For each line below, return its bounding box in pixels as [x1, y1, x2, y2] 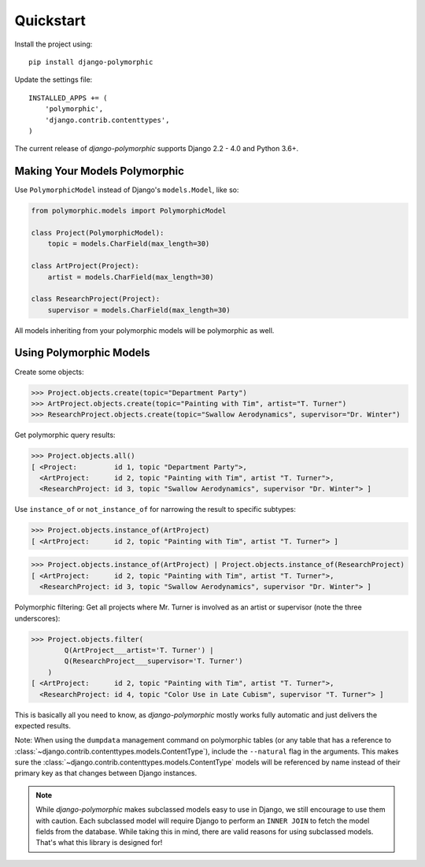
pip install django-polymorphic [28, 57, 153, 66]
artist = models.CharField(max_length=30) [47, 272, 214, 281]
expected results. [14, 721, 71, 730]
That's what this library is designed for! [35, 838, 163, 847]
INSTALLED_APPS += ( [28, 93, 108, 102]
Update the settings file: [14, 75, 93, 84]
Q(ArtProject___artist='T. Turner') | [64, 646, 214, 654]
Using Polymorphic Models [14, 346, 150, 360]
